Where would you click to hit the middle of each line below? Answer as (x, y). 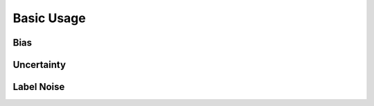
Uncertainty (39, 65)
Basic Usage (49, 18)
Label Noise (39, 87)
